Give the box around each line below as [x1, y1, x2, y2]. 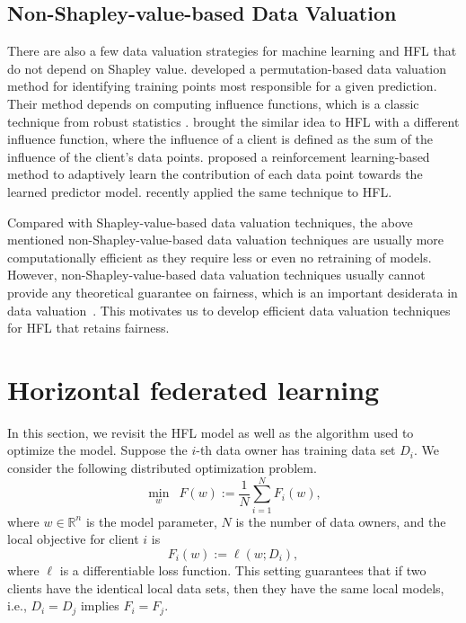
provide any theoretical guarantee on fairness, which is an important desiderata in [7, 282, 458, 301]
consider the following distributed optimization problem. [7, 458, 317, 477]
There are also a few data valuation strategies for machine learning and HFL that [7, 41, 457, 60]
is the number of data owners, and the [235, 512, 446, 530]
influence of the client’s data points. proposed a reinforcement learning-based [7, 147, 430, 165]
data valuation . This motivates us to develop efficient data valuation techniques [7, 300, 451, 319]
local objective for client [7, 530, 139, 548]
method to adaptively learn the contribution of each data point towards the [7, 165, 423, 183]
